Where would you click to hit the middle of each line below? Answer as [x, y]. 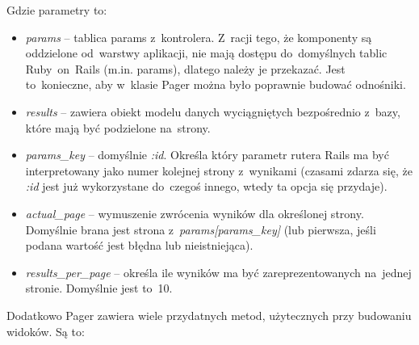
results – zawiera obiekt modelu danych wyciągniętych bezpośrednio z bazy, [213, 111]
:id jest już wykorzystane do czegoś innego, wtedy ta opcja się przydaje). [206, 186]
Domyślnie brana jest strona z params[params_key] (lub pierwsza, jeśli [201, 229]
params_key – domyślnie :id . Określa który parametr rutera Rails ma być [207, 155]
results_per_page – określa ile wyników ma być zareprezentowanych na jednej [218, 272]
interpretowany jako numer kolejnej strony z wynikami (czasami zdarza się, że [219, 170]
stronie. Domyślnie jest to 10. [99, 288]
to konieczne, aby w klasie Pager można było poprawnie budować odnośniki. [216, 84]
